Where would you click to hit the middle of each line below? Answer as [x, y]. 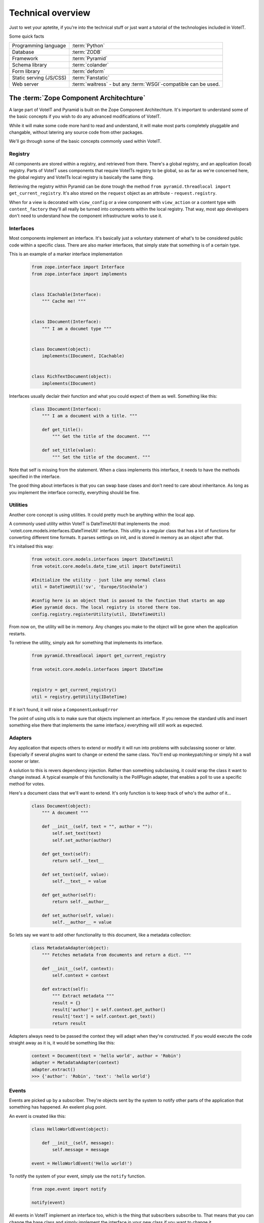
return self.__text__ [78, 861]
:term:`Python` [88, 45]
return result [69, 1023]
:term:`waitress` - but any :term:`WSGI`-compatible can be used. [146, 84]
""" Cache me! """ [64, 301]
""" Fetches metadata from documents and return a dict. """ [117, 955]
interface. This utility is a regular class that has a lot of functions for [168, 530]
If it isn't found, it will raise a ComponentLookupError [64, 709]
